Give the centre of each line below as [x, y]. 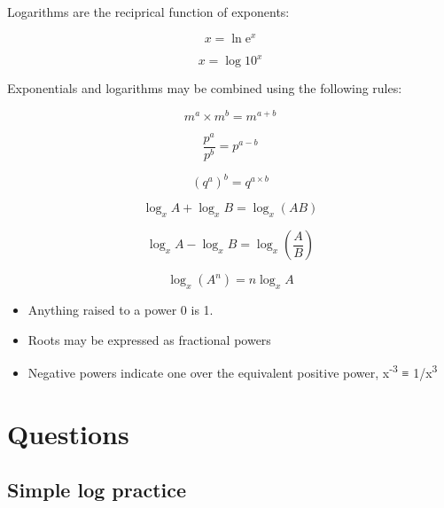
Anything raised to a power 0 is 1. [121, 310]
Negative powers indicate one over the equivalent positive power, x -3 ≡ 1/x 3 [233, 371]
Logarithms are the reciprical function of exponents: [148, 12]
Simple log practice [97, 490]
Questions [68, 433]
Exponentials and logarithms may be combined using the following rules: [205, 88]
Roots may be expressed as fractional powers [149, 339]
